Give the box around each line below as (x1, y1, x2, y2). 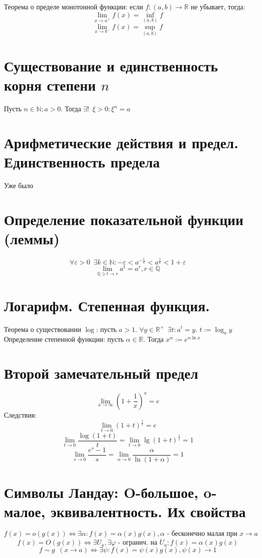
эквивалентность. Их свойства (50, 501, 246, 522)
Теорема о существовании (4, 324, 82, 334)
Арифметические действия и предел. (4, 132, 238, 153)
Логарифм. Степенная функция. (4, 295, 210, 315)
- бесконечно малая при (167, 530, 237, 538)
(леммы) (4, 229, 60, 249)
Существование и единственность (4, 56, 218, 76)
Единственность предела (4, 152, 160, 172)
